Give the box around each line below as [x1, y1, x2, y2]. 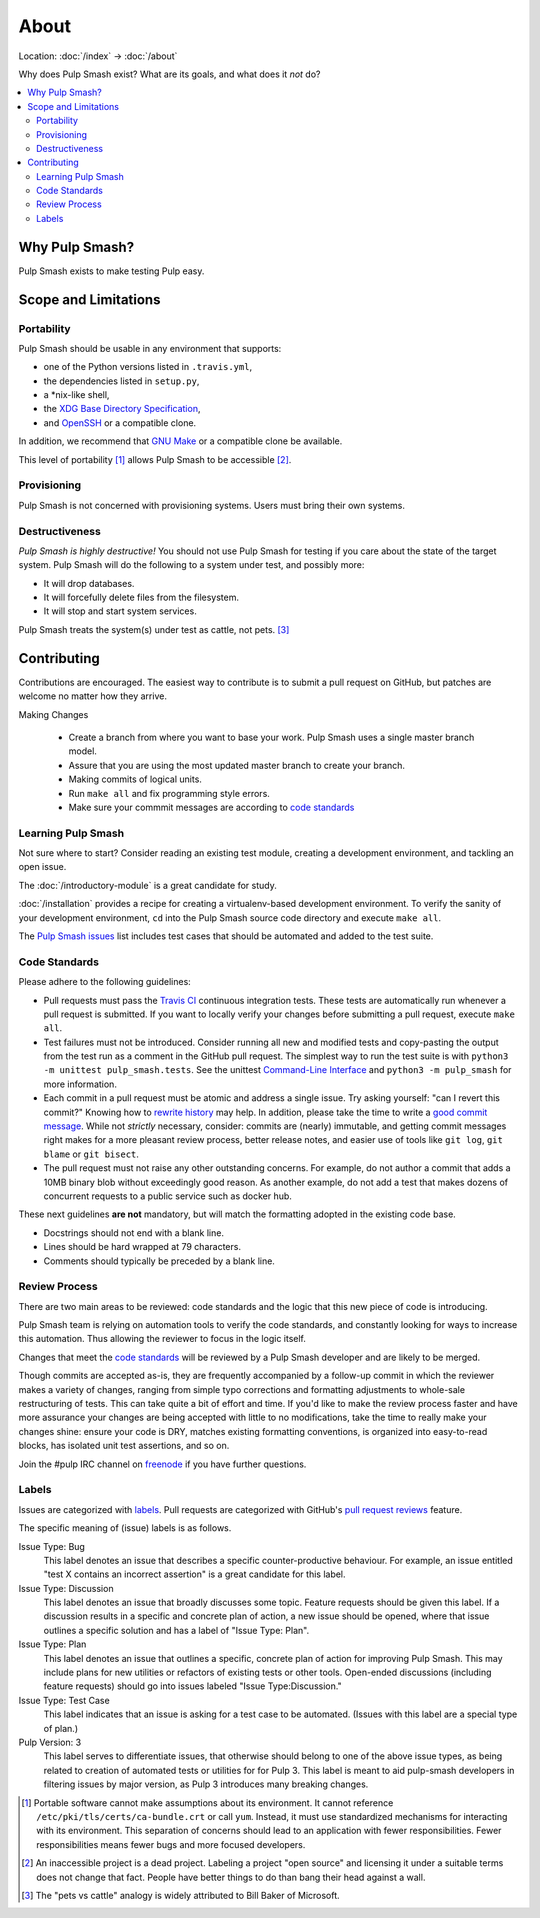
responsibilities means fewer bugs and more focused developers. [36, 1838, 306, 1850]
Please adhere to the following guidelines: [18, 976, 192, 988]
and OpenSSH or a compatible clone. [43, 416, 197, 429]
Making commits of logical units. [68, 773, 202, 785]
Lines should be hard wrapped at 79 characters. [43, 1241, 242, 1253]
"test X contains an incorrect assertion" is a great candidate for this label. [43, 1568, 346, 1580]
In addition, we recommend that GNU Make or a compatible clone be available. [18, 435, 343, 447]
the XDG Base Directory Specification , [43, 403, 201, 415]
